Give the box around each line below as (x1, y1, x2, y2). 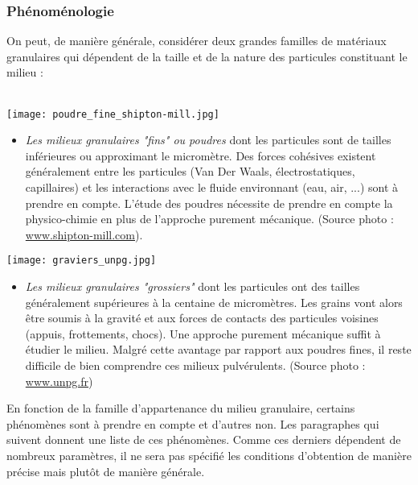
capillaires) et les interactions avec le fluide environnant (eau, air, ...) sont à (25, 179, 399, 196)
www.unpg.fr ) (25, 372, 93, 389)
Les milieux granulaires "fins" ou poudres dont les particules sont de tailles (25, 131, 391, 148)
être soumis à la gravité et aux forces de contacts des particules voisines (25, 309, 379, 326)
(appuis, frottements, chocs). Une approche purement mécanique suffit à (25, 325, 381, 342)
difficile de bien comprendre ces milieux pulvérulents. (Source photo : (25, 357, 366, 374)
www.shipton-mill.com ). (25, 226, 143, 242)
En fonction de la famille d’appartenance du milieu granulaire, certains (6, 400, 355, 417)
